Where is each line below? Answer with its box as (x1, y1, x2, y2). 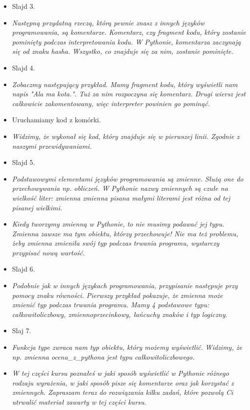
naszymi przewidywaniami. (12, 140, 92, 151)
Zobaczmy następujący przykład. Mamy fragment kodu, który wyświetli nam (12, 79, 238, 89)
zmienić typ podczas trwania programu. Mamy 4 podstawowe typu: (12, 299, 209, 310)
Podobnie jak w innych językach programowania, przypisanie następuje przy (12, 280, 238, 291)
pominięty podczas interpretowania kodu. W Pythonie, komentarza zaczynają (12, 36, 241, 46)
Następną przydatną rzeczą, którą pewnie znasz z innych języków (12, 17, 205, 27)
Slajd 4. (12, 62, 35, 72)
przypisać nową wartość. (12, 247, 85, 257)
